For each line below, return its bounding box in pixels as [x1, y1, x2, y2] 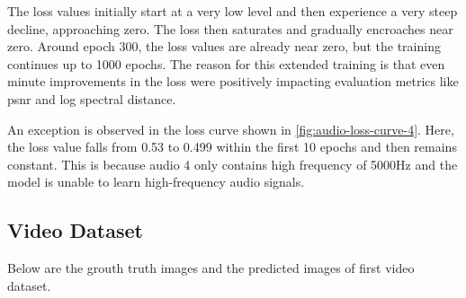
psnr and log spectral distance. [7, 89, 176, 108]
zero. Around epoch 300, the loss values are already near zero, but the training [7, 37, 441, 56]
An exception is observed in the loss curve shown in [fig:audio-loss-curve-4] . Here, [7, 119, 454, 138]
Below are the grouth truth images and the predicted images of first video [7, 259, 415, 277]
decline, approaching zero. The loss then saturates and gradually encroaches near [7, 19, 453, 38]
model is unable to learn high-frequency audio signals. [7, 172, 305, 191]
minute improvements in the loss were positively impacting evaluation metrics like [7, 72, 459, 91]
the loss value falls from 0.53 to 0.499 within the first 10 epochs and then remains [7, 137, 457, 156]
